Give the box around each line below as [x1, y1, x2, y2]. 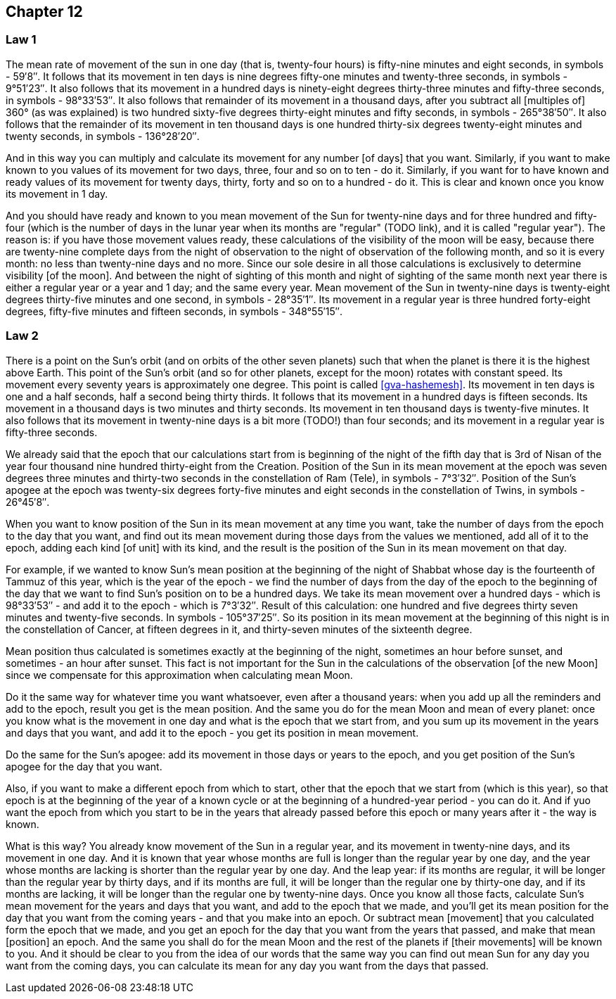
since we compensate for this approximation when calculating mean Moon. [6, 668, 353, 681]
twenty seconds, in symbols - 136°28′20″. [6, 129, 200, 142]
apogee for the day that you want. [6, 760, 162, 772]
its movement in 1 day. [6, 187, 108, 200]
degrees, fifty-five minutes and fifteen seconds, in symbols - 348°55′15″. [6, 305, 343, 317]
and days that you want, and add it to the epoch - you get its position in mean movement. [6, 726, 419, 739]
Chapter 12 [6, 3, 83, 20]
